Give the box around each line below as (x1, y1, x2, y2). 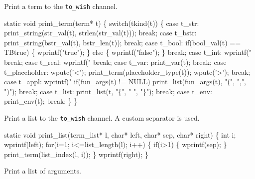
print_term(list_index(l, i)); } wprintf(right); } (4, 149, 149, 159)
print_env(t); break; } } (4, 96, 78, 106)
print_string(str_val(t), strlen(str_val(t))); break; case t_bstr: (4, 27, 197, 38)
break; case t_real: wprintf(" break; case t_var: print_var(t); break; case (4, 57, 227, 67)
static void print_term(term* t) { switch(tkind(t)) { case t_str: (4, 17, 199, 28)
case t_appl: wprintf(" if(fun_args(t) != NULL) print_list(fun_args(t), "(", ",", (4, 76, 247, 87)
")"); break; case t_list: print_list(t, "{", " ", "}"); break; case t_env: (4, 86, 212, 96)
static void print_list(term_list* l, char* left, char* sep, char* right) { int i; (4, 129, 236, 140)
